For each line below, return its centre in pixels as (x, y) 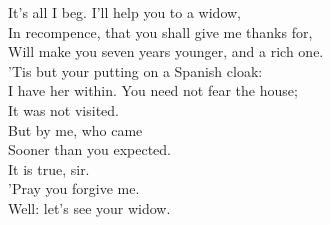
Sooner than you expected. (90, 149)
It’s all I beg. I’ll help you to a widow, (125, 12)
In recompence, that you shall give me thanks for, (160, 31)
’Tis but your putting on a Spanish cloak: (135, 70)
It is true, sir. (49, 168)
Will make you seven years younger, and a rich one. (166, 51)
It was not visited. (63, 109)
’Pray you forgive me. (74, 188)
